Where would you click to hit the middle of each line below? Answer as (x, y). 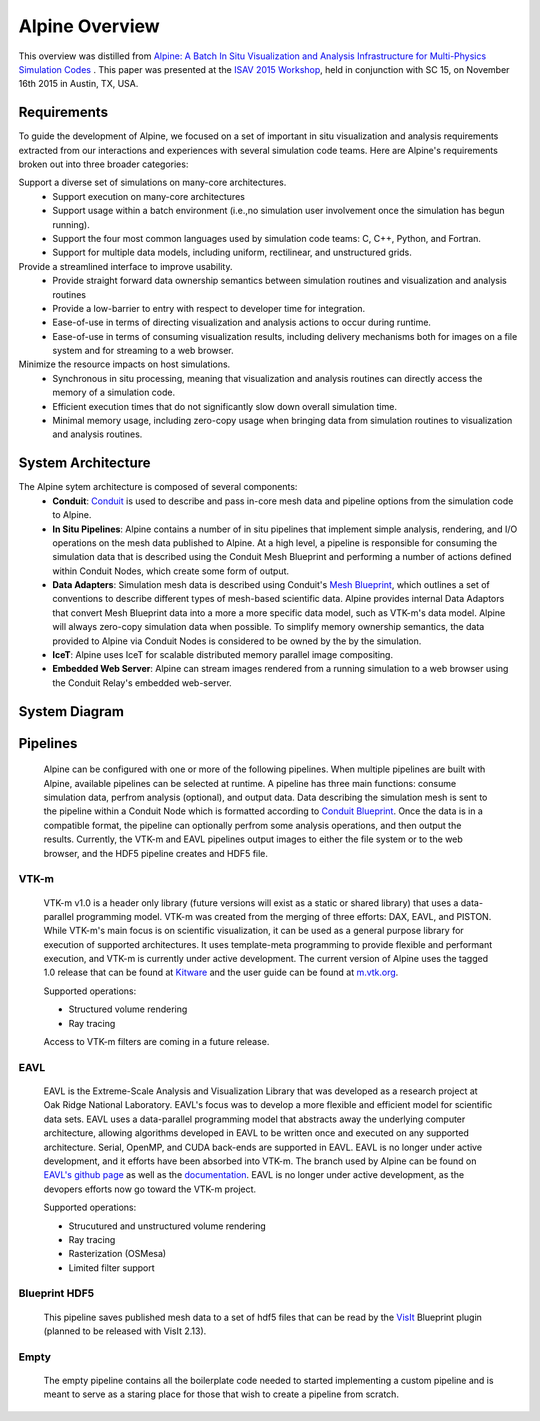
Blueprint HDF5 (56, 1293)
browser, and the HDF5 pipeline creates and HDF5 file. (156, 853)
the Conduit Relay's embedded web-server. (142, 682)
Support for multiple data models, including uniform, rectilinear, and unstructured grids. (232, 252)
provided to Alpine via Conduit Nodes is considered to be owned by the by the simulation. (237, 641)
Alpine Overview (89, 26)
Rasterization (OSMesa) (117, 1254)
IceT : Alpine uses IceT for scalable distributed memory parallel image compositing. (223, 655)
